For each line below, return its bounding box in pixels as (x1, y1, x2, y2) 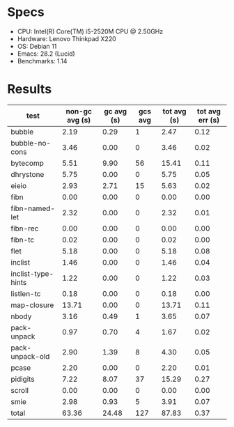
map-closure (10, 300, 54, 310)
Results (7, 81, 52, 98)
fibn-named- (10, 203, 56, 213)
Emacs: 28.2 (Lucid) (17, 49, 75, 58)
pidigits (10, 374, 35, 384)
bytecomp (10, 158, 44, 168)
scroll (10, 385, 29, 395)
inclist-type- (10, 269, 54, 279)
